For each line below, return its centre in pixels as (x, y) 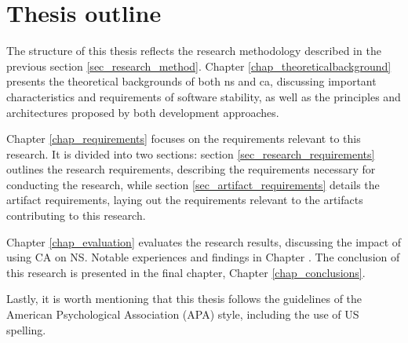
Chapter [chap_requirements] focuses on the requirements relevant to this (184, 139)
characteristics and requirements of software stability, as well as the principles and (204, 96)
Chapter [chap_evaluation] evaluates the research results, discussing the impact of (204, 241)
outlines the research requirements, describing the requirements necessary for (191, 169)
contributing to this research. (76, 215)
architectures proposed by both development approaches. (143, 112)
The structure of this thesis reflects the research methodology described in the (194, 51)
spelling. (26, 329)
